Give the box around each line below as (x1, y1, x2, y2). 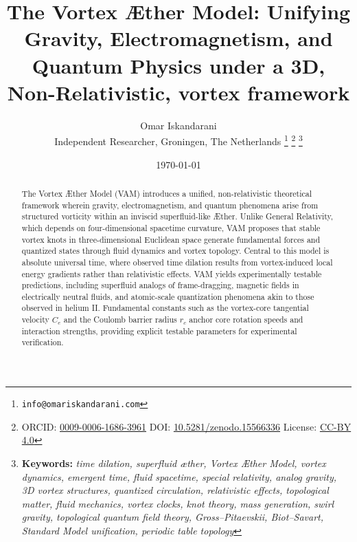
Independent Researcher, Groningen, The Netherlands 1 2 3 (54, 132, 303, 148)
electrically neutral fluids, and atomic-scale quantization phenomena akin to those (21, 290, 314, 302)
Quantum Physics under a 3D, (32, 51, 325, 79)
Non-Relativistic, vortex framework (7, 78, 350, 106)
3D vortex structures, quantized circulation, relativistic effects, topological (21, 483, 329, 497)
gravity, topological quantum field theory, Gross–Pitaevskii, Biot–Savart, (21, 510, 324, 524)
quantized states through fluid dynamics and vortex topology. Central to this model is (21, 245, 330, 257)
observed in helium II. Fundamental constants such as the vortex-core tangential (21, 302, 309, 314)
